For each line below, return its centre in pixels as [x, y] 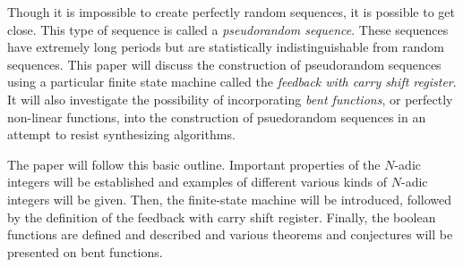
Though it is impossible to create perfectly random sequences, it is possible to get [231, 12]
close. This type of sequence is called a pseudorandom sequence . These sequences [228, 29]
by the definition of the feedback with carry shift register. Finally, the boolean [222, 217]
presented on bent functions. [85, 251]
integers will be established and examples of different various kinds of [197, 182]
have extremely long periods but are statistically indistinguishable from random [226, 47]
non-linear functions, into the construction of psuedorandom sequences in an [217, 117]
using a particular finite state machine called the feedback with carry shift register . [232, 82]
